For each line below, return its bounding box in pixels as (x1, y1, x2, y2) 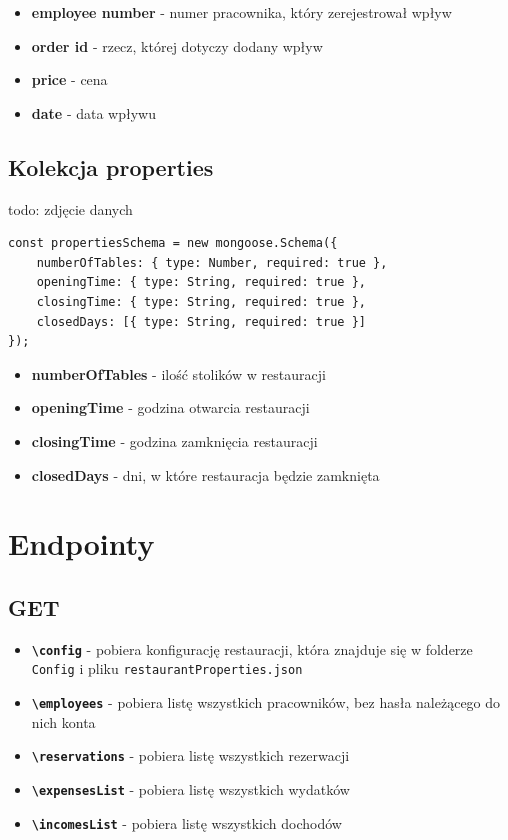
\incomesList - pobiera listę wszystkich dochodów (31, 812, 342, 833)
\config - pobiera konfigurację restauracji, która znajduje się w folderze (31, 638, 473, 659)
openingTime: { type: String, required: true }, (36, 275, 366, 290)
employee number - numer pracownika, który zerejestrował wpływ (31, 2, 452, 22)
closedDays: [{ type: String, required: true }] (36, 314, 366, 329)
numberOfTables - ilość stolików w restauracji (31, 363, 326, 384)
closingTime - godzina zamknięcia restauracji (31, 430, 318, 451)
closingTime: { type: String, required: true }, (36, 294, 366, 309)
